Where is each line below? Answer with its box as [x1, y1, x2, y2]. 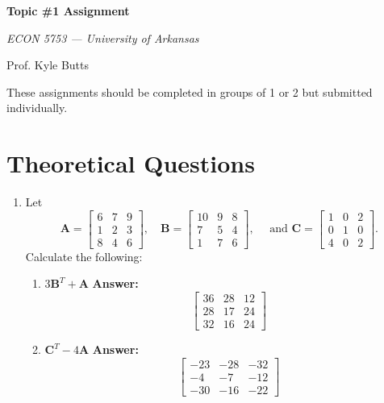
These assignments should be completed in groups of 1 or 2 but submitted [6, 83, 373, 100]
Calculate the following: [25, 247, 143, 264]
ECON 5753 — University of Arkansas [6, 29, 199, 46]
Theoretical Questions [6, 147, 255, 180]
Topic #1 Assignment [6, 2, 130, 19]
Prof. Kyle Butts [6, 56, 90, 73]
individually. [6, 99, 68, 116]
